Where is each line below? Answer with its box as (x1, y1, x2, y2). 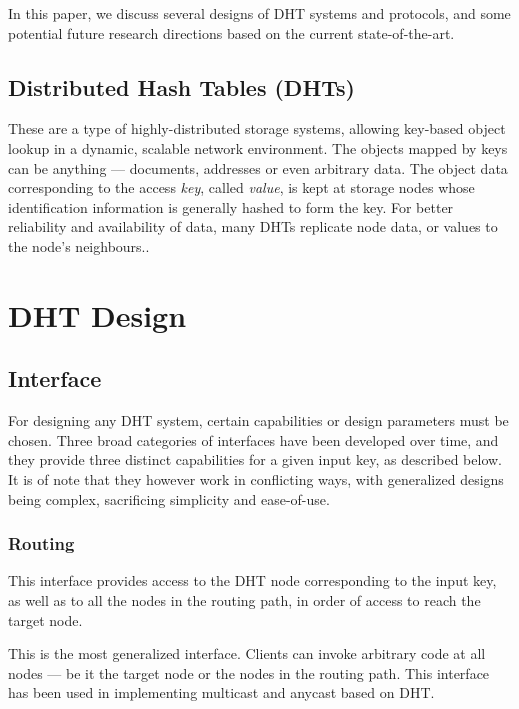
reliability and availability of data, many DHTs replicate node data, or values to (8, 216, 498, 237)
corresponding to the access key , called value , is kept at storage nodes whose (8, 177, 475, 198)
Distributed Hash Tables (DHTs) (8, 71, 355, 102)
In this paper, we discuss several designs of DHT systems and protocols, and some (8, 3, 511, 23)
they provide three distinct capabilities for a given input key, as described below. (8, 449, 502, 470)
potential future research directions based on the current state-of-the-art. (8, 22, 455, 43)
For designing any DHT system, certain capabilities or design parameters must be (8, 410, 509, 431)
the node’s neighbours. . (8, 235, 150, 256)
